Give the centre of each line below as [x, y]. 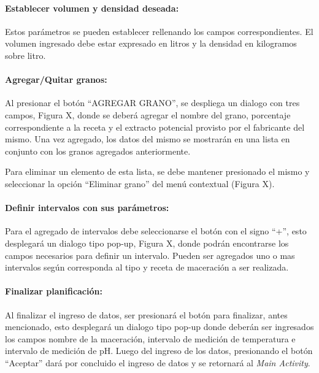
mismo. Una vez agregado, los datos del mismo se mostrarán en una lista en [148, 139]
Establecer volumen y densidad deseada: [92, 8]
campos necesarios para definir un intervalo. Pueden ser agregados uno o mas [150, 255]
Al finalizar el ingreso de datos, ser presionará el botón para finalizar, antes [146, 314]
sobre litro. [25, 55]
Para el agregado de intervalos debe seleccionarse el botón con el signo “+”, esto [156, 231]
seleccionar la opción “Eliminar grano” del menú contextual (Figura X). [140, 183]
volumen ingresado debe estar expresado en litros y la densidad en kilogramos [151, 43]
